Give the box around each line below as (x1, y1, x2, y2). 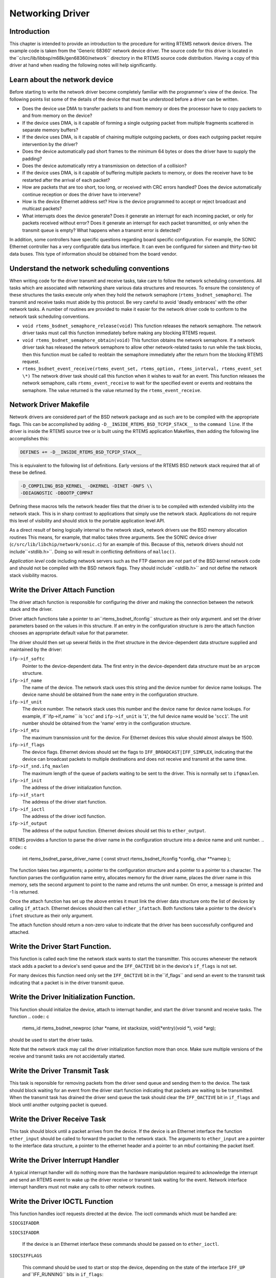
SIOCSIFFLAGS (9, 1253, 42, 1259)
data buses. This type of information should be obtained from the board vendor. (9, 250, 178, 257)
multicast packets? (22, 206, 62, 212)
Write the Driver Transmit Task (9, 1066, 109, 1076)
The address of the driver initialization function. (22, 785, 122, 791)
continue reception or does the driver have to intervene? (22, 191, 141, 197)
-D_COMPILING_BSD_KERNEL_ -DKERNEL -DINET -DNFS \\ (20, 483, 153, 489)
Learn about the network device (9, 76, 113, 84)
